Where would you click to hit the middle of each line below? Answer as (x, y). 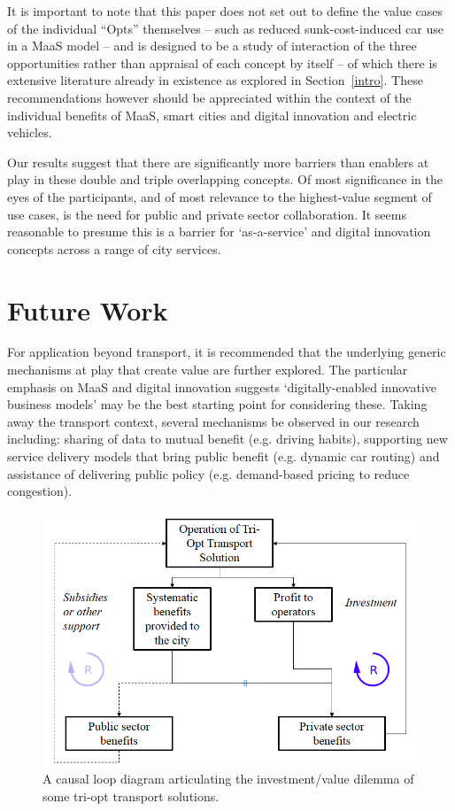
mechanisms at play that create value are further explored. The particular (208, 370)
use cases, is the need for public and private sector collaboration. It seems (207, 214)
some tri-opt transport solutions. (131, 796)
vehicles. (30, 132)
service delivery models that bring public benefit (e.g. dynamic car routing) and (224, 456)
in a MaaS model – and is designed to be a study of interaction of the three (212, 46)
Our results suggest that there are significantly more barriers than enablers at (218, 162)
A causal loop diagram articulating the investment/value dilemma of (228, 779)
